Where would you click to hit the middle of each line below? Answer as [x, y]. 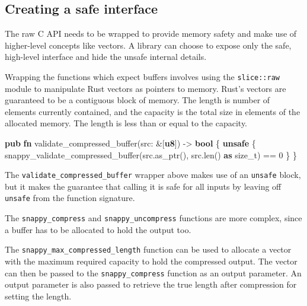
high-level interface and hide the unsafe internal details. [106, 57]
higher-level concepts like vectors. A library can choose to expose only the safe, [148, 45]
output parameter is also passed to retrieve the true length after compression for [151, 284]
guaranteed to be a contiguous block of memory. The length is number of [137, 100]
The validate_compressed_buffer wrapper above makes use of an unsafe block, [153, 175]
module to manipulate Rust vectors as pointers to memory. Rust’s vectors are [145, 88]
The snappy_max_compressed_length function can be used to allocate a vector [148, 249]
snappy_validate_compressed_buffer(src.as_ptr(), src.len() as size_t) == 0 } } [151, 154]
